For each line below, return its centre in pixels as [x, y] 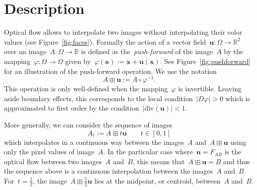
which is [238, 98]
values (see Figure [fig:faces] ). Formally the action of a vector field [105, 41]
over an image [25, 51]
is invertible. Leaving [210, 89]
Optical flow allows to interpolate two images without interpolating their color [123, 32]
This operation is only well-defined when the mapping [86, 89]
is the [233, 152]
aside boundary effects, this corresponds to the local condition [98, 98]
